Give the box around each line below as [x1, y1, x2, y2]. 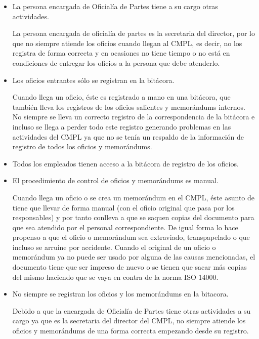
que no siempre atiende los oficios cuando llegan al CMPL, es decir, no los [12, 37, 242, 48]
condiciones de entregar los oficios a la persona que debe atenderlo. [12, 57, 220, 68]
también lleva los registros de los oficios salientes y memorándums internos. [12, 101, 245, 112]
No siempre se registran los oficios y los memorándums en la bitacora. [12, 288, 229, 299]
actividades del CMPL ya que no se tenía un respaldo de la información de [12, 131, 244, 142]
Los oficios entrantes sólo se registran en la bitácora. [12, 74, 175, 85]
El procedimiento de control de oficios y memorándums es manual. [12, 175, 219, 186]
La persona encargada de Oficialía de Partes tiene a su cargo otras [12, 1, 218, 11]
